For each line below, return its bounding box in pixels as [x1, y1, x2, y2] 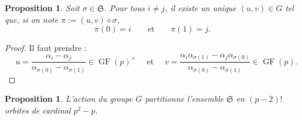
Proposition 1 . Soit [5, 2, 80, 13]
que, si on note [5, 13, 58, 25]
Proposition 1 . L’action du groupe [5, 92, 133, 105]
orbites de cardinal [5, 104, 71, 116]
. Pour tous [104, 2, 145, 13]
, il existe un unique [165, 2, 236, 13]
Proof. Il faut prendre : [5, 42, 87, 54]
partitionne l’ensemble [145, 92, 224, 105]
